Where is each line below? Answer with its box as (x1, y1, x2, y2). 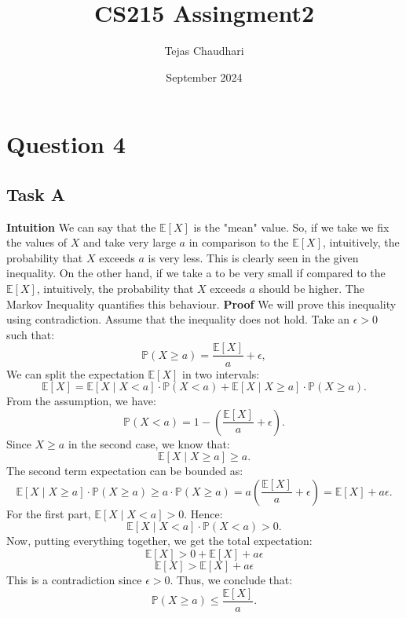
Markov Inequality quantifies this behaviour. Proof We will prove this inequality (6, 295, 397, 312)
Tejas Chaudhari (164, 42, 244, 59)
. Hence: (184, 505, 223, 521)
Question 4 (6, 128, 126, 160)
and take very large (82, 234, 176, 250)
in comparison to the (188, 234, 289, 250)
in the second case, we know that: (68, 435, 230, 452)
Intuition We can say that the (6, 218, 156, 235)
